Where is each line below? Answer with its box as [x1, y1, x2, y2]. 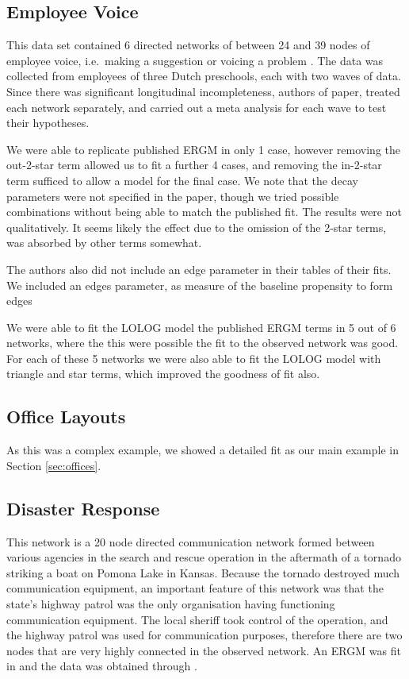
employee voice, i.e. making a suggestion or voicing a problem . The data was [6, 52, 384, 68]
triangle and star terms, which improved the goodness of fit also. [6, 365, 320, 382]
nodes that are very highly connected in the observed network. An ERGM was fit [6, 642, 401, 658]
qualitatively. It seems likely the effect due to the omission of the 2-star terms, [6, 218, 387, 235]
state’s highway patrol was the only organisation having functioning [6, 596, 335, 612]
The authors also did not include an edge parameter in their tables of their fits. [6, 260, 392, 277]
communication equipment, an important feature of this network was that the [6, 580, 384, 596]
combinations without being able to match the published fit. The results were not [6, 203, 402, 220]
